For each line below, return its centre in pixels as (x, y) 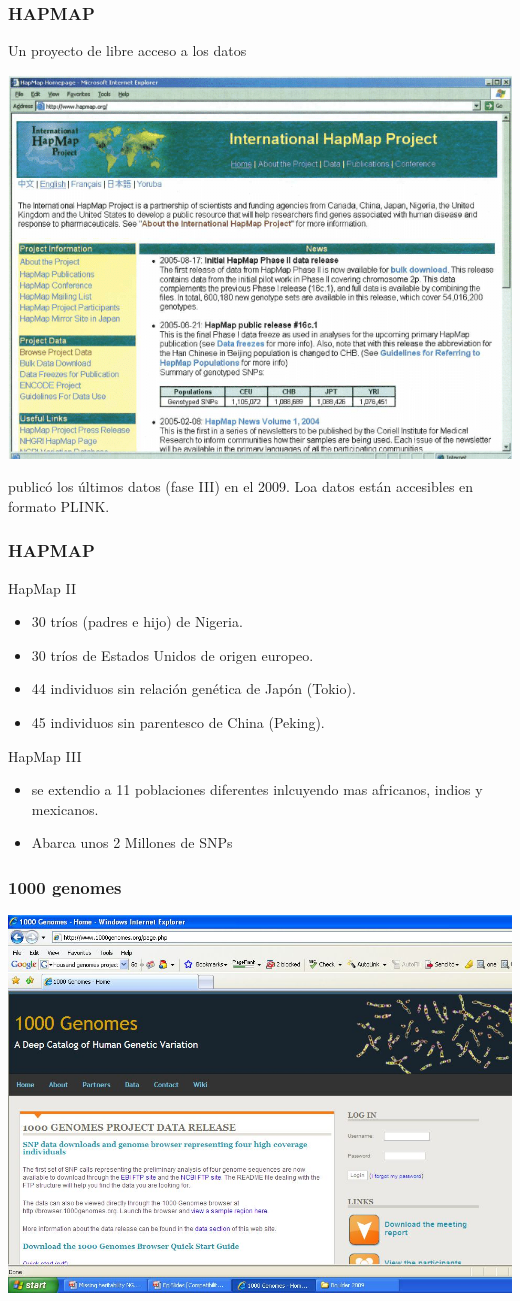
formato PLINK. (59, 505)
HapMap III (45, 755)
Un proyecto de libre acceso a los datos (127, 50)
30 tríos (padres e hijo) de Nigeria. (137, 621)
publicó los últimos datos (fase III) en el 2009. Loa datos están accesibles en (241, 486)
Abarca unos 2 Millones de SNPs (132, 842)
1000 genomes (65, 886)
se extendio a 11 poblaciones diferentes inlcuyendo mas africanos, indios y (257, 789)
